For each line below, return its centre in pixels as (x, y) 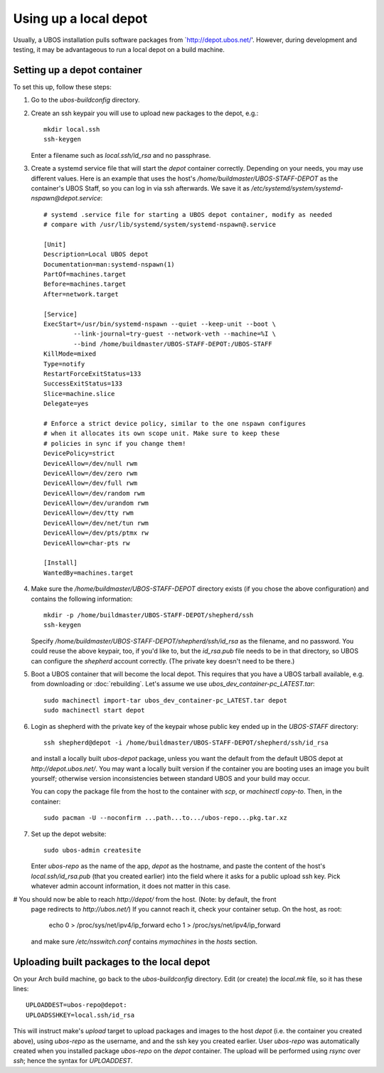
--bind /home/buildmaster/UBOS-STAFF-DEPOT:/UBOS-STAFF (173, 344)
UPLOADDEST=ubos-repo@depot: (76, 1005)
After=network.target (81, 294)
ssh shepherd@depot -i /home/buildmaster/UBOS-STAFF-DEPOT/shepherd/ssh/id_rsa (186, 742)
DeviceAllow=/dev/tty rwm (89, 513)
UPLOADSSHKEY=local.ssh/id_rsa (80, 1015)
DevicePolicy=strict (79, 454)
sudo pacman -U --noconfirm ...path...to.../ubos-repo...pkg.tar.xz (165, 818)
